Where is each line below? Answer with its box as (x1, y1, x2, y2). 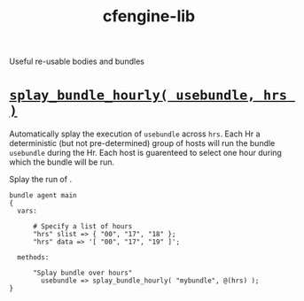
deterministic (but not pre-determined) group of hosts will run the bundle (9, 138, 276, 149)
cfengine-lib (102, 6, 196, 27)
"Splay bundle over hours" (32, 268, 133, 278)
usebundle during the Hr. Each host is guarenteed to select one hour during (9, 148, 282, 158)
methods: (17, 253, 50, 262)
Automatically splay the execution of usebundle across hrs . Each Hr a (9, 128, 261, 139)
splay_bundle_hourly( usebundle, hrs (9, 87, 288, 104)
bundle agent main (9, 191, 77, 200)
